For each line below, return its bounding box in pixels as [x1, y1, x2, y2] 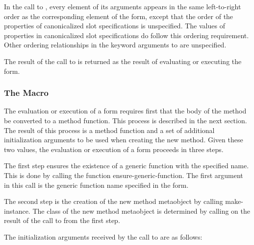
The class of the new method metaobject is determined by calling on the [32, 205, 250, 216]
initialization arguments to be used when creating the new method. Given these [4, 134, 243, 145]
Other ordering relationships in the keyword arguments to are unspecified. [4, 40, 227, 50]
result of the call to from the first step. [4, 215, 120, 225]
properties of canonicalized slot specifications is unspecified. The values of [4, 21, 225, 31]
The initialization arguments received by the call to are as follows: [4, 231, 203, 242]
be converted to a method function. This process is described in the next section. [4, 115, 247, 125]
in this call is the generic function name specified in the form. [4, 179, 189, 190]
